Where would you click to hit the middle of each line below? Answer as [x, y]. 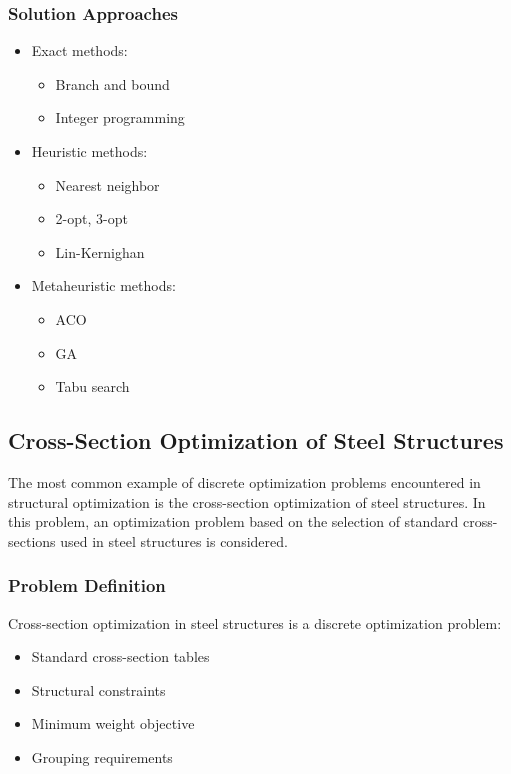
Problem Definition [87, 585]
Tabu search [92, 386]
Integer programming [120, 117]
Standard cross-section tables [120, 656]
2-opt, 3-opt [91, 218]
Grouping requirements [102, 756]
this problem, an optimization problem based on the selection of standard [233, 521]
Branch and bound [112, 83]
